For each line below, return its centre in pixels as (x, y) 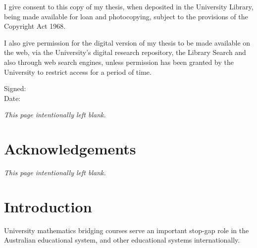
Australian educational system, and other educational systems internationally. (122, 240)
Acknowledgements (70, 149)
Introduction (48, 206)
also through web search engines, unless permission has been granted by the (119, 62)
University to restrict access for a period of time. (78, 72)
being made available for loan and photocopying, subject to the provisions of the (126, 16)
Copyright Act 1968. (35, 26)
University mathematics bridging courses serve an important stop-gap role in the (127, 230)
